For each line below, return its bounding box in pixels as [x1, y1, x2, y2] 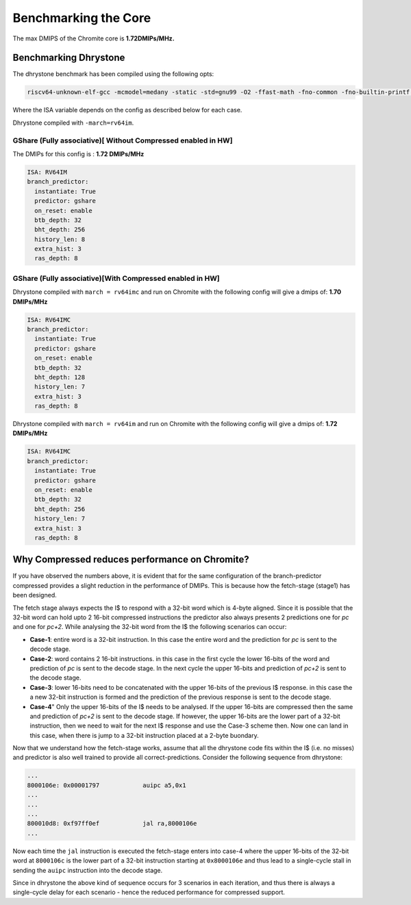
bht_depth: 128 [34, 373, 86, 381]
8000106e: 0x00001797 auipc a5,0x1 [27, 781, 186, 789]
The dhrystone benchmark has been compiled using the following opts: [12, 70, 214, 78]
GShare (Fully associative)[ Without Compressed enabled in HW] [12, 136, 233, 145]
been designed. [12, 591, 58, 599]
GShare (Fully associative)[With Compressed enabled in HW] [12, 273, 221, 283]
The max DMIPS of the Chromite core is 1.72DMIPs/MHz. [12, 34, 175, 42]
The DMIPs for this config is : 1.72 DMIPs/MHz [12, 149, 145, 158]
